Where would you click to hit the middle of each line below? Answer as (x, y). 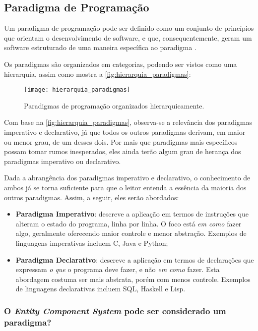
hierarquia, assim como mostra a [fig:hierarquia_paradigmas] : (97, 74)
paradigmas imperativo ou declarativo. (63, 161)
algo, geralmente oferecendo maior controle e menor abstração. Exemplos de (131, 233)
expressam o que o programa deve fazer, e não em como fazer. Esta (118, 269)
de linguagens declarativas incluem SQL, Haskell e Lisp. (100, 289)
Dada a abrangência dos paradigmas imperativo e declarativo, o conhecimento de (127, 178)
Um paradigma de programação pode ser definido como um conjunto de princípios (129, 28)
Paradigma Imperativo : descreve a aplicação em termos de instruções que (132, 214)
